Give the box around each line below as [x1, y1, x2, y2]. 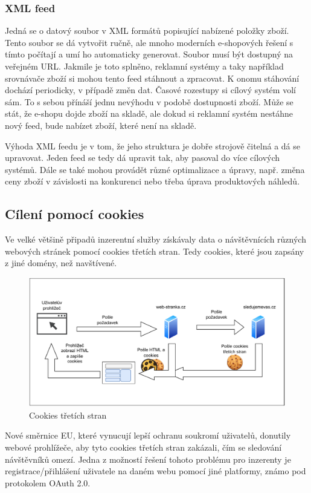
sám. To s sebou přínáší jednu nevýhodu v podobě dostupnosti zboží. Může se [5, 95, 293, 108]
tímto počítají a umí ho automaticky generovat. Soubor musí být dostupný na [5, 48, 293, 60]
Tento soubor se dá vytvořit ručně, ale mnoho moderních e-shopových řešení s [5, 36, 293, 48]
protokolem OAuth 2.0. [5, 476, 91, 489]
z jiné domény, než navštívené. [5, 256, 117, 269]
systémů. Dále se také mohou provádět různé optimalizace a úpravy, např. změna [5, 163, 305, 175]
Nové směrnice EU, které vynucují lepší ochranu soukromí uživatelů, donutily [5, 429, 291, 442]
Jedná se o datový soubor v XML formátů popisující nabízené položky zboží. [5, 24, 289, 37]
